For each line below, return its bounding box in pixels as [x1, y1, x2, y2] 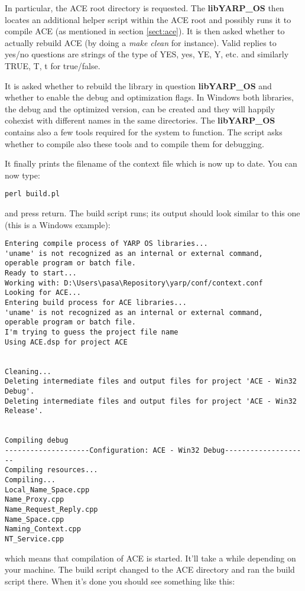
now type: [5, 168, 40, 181]
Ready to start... [5, 269, 77, 278]
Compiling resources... [5, 466, 98, 475]
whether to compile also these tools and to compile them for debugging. [5, 137, 264, 150]
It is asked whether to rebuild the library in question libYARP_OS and [5, 79, 272, 92]
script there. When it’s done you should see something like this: [5, 574, 235, 587]
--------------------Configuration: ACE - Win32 [5, 446, 200, 454]
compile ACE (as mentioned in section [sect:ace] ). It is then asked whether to [5, 25, 285, 37]
